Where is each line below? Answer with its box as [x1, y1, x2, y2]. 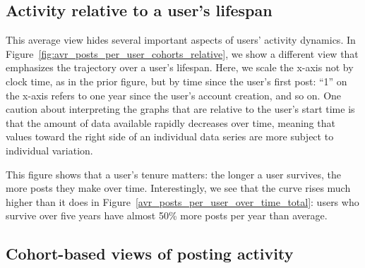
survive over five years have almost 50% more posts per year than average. [6, 208, 328, 223]
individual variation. [6, 142, 93, 157]
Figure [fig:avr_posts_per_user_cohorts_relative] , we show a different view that [6, 46, 359, 61]
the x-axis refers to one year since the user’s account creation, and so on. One [6, 87, 342, 102]
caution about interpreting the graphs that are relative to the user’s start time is [6, 102, 355, 116]
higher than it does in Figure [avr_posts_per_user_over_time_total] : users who [6, 194, 359, 209]
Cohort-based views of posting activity [6, 243, 294, 264]
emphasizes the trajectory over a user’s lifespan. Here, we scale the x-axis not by [6, 60, 354, 75]
